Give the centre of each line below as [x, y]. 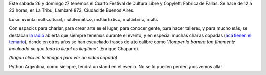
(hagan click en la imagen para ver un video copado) [63, 57]
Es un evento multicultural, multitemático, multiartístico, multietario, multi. [83, 19]
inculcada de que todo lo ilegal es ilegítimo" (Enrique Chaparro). [74, 49]
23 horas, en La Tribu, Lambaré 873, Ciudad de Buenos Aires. [72, 10]
